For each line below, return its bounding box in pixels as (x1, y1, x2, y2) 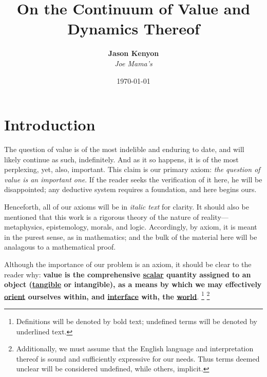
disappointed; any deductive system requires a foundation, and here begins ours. (4, 184, 257, 195)
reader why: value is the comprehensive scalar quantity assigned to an (4, 269, 251, 279)
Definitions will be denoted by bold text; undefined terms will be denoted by (16, 316, 257, 326)
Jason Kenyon (108, 48, 159, 59)
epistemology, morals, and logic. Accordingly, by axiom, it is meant (46, 221, 257, 232)
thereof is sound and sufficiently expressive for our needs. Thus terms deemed (16, 353, 260, 364)
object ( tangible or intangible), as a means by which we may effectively (4, 279, 262, 290)
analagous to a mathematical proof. (4, 241, 116, 252)
